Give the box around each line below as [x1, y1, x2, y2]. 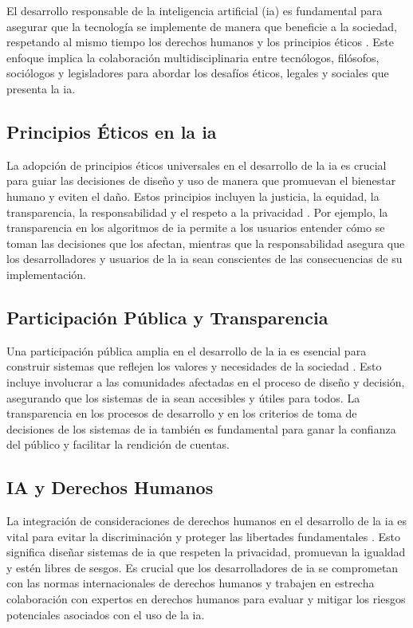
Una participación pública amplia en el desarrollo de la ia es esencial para [6, 342, 367, 359]
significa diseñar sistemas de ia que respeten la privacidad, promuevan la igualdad [6, 544, 406, 560]
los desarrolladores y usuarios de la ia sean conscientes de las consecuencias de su [6, 250, 403, 267]
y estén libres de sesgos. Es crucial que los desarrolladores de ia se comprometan [6, 559, 399, 575]
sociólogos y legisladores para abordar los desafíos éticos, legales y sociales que [6, 65, 389, 81]
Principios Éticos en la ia [6, 119, 217, 143]
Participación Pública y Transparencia [6, 304, 328, 329]
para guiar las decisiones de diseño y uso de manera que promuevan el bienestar [6, 172, 396, 189]
